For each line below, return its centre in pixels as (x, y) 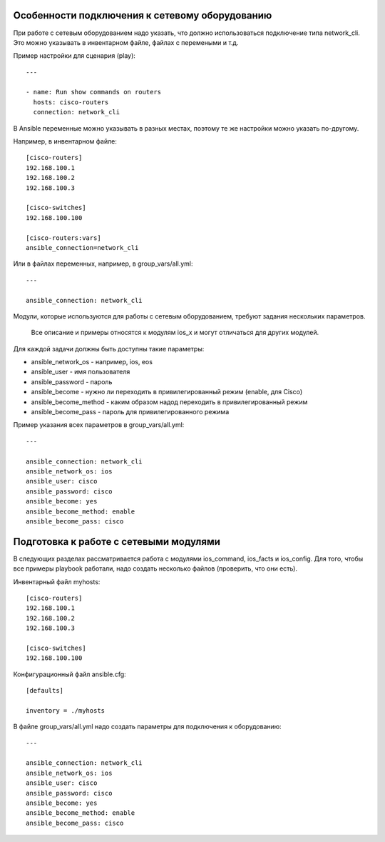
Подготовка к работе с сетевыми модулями (117, 542)
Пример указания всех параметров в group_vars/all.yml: (99, 425)
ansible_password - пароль (72, 381)
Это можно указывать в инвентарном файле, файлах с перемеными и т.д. (126, 42)
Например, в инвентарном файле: (65, 141)
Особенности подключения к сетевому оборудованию (143, 15)
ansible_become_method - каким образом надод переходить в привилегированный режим (169, 402)
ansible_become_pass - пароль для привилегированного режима (130, 412)
